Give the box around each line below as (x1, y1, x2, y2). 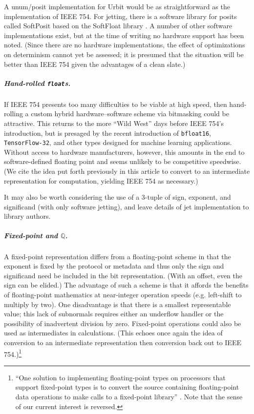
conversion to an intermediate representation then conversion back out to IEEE (4, 337, 241, 347)
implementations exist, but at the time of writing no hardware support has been (4, 30, 244, 40)
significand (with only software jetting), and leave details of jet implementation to (4, 201, 249, 211)
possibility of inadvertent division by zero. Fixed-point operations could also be (4, 318, 241, 328)
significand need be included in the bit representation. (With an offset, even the (4, 270, 242, 280)
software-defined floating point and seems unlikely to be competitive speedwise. (4, 156, 241, 166)
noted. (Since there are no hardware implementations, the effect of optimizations (4, 40, 245, 50)
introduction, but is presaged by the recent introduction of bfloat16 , (4, 127, 211, 138)
